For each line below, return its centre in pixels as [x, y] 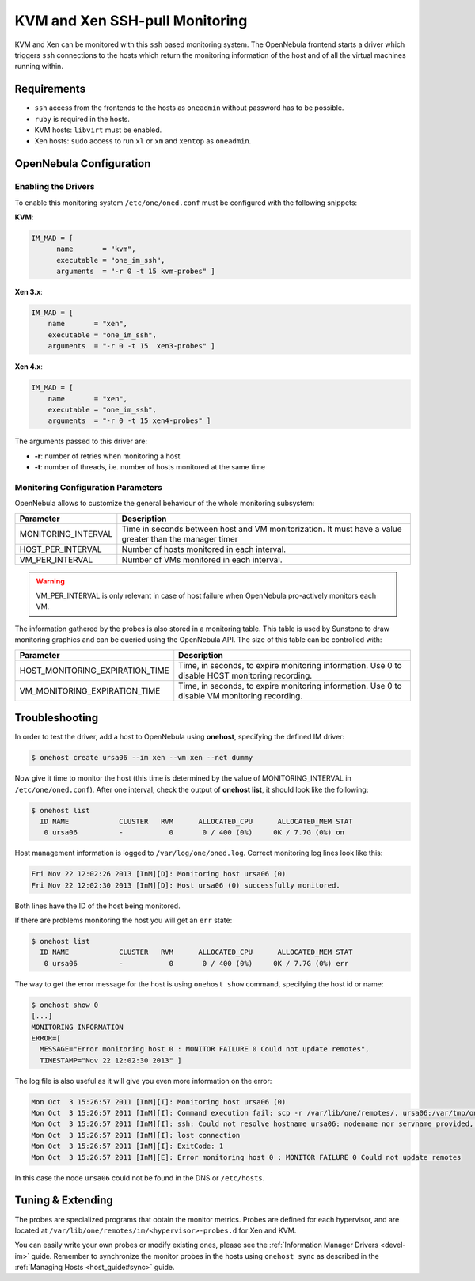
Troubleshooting [57, 718]
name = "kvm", [96, 249]
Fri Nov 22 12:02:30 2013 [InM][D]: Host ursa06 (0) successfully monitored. [186, 885]
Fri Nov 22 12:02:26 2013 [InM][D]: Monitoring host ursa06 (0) [159, 874]
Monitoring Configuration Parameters [88, 487]
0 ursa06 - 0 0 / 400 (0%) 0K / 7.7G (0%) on [194, 832]
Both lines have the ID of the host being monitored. [98, 906]
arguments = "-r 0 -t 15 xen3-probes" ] [131, 346]
